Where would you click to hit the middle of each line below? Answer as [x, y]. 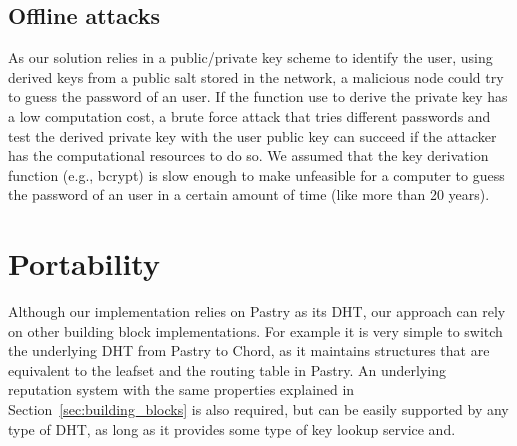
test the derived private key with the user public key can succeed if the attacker [252, 135]
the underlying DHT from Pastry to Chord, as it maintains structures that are [249, 350]
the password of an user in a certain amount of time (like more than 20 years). [249, 194]
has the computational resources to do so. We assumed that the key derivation [248, 155]
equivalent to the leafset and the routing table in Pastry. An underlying [227, 369]
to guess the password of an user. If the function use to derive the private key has [258, 96]
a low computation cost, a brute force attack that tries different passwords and [249, 115]
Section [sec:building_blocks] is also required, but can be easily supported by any [258, 409]
